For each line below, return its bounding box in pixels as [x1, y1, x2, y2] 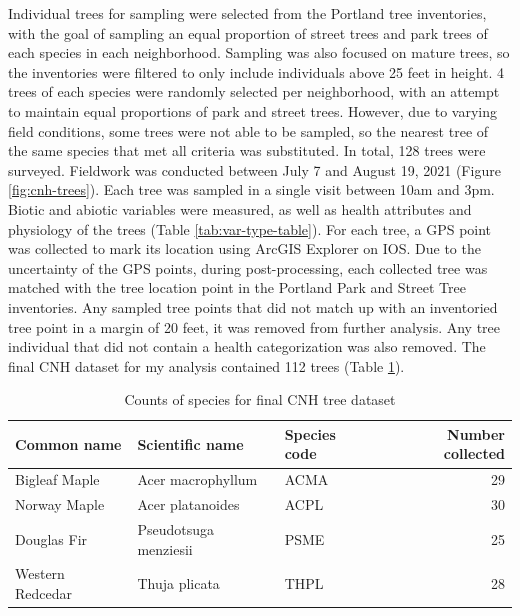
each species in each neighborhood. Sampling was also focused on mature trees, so [8, 42, 510, 63]
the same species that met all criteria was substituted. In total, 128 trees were [8, 140, 486, 161]
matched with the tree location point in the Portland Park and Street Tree [8, 277, 466, 298]
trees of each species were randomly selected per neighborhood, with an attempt [8, 81, 500, 102]
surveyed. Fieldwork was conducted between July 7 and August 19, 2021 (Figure [8, 159, 501, 180]
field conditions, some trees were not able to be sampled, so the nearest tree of [8, 120, 489, 141]
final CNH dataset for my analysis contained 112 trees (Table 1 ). [8, 355, 405, 376]
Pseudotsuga [137, 519, 214, 539]
